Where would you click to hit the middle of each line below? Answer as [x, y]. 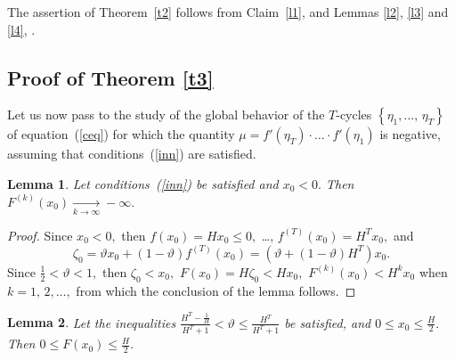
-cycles [354, 115]
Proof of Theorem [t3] [110, 77]
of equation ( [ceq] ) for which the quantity [121, 134]
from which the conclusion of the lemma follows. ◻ [216, 290]
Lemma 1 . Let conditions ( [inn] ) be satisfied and [143, 183]
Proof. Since [40, 235]
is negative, [410, 134]
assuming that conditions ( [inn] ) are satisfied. [132, 154]
